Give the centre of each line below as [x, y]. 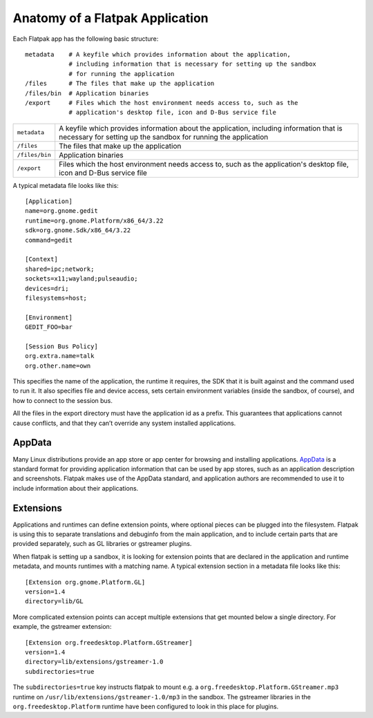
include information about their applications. [76, 488]
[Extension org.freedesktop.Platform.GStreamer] [109, 642]
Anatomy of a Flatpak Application [111, 18]
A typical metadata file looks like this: [66, 185]
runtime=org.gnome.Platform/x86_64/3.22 [94, 220]
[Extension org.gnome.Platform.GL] [85, 582]
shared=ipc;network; [60, 269]
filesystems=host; [56, 298]
